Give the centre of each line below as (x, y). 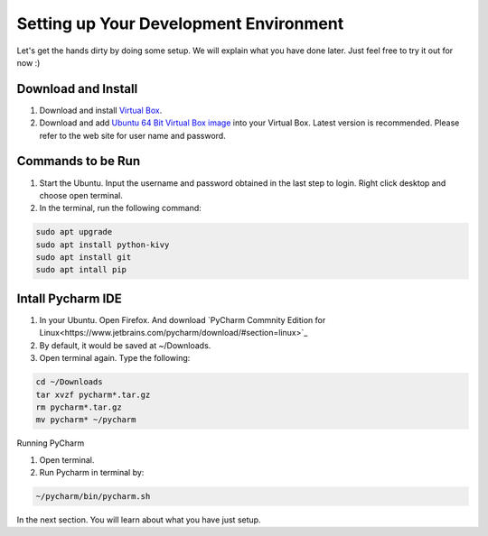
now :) (28, 62)
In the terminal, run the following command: (121, 208)
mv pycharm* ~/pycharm (86, 420)
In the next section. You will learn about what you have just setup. (139, 520)
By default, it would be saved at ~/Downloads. (125, 345)
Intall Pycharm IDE (69, 298)
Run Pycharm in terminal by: (92, 473)
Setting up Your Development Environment (180, 23)
